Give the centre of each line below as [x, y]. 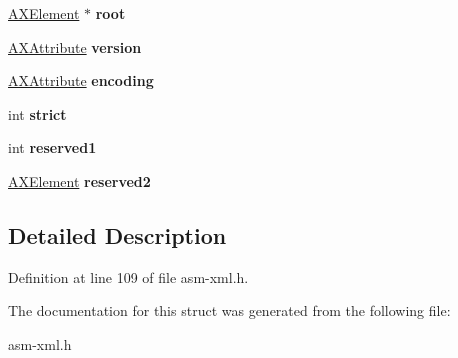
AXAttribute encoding [81, 80]
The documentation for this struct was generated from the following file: [229, 310]
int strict [37, 113]
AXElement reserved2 [79, 180]
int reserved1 [52, 147]
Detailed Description [117, 234]
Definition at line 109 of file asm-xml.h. [128, 276]
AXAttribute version [75, 46]
